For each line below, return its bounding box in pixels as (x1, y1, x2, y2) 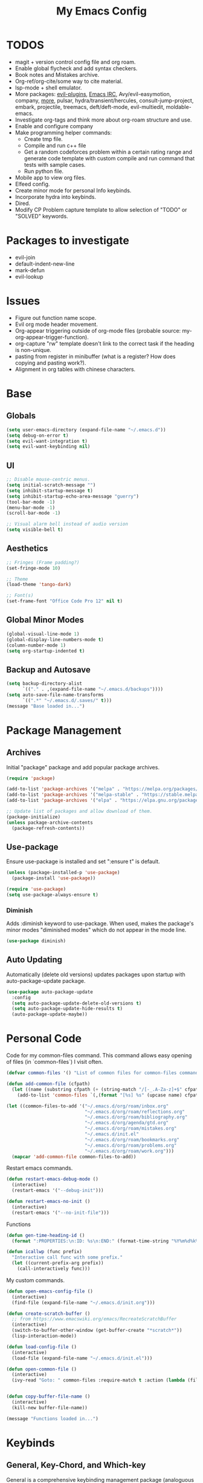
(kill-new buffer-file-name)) (11, 1404, 88, 1410)
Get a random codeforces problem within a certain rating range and (24, 148, 192, 155)
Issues (6, 295, 40, 308)
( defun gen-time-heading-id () (6, 1232, 85, 1238)
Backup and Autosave (6, 664, 91, 675)
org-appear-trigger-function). (14, 333, 89, 341)
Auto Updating (6, 954, 62, 965)
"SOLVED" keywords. (14, 212, 68, 220)
